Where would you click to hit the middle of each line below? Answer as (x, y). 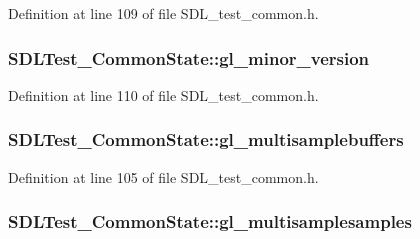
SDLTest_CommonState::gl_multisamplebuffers (206, 139)
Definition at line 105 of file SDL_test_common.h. (163, 176)
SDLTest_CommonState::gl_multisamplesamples (210, 221)
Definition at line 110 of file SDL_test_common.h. (163, 94)
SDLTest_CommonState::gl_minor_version (189, 57)
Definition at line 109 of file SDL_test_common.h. (163, 13)
